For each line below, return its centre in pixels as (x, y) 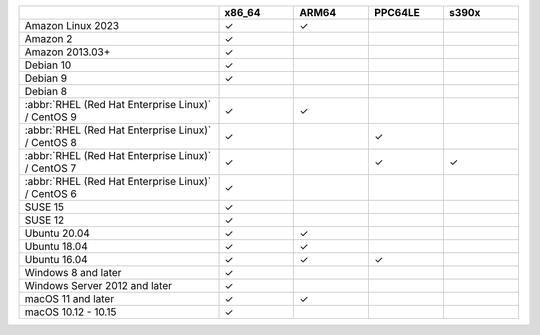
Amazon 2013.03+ (67, 52)
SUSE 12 (44, 220)
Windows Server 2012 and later (98, 285)
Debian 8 (46, 91)
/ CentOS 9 (50, 117)
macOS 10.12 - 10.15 (70, 312)
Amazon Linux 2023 (72, 25)
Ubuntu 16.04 (56, 259)
